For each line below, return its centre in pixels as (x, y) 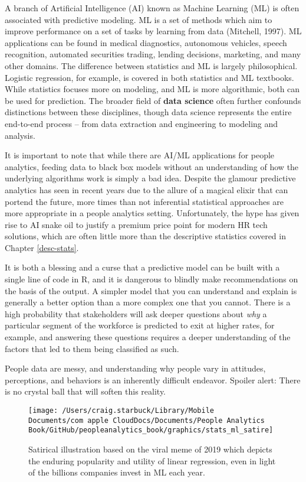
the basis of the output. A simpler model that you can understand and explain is (151, 290)
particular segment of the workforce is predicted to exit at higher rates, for (140, 325)
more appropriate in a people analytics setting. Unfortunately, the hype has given (152, 213)
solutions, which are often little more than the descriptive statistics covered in (145, 236)
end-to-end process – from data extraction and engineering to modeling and (142, 123)
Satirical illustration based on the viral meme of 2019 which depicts (150, 449)
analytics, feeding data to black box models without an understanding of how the (152, 166)
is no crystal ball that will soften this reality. (85, 391)
